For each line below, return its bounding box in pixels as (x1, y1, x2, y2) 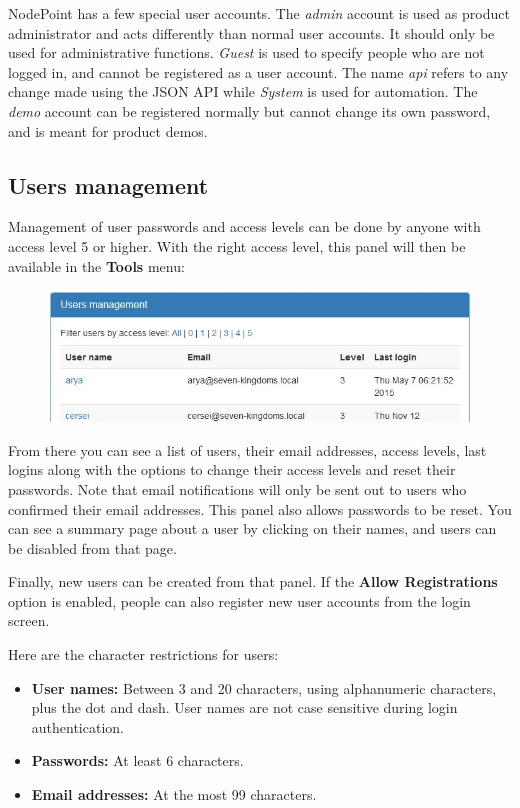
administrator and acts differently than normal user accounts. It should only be (8, 22, 495, 43)
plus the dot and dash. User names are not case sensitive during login (31, 697, 458, 718)
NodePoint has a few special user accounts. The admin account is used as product (8, 3, 510, 23)
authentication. (31, 716, 124, 737)
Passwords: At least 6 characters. (31, 750, 244, 771)
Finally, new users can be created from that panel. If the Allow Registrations (8, 571, 498, 592)
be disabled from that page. (8, 537, 177, 558)
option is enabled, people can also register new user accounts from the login (8, 590, 471, 611)
